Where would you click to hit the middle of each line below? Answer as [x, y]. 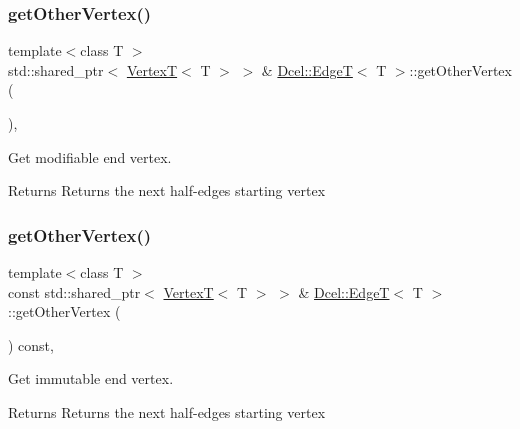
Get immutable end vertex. [91, 378]
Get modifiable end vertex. [90, 156]
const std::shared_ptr [74, 291]
